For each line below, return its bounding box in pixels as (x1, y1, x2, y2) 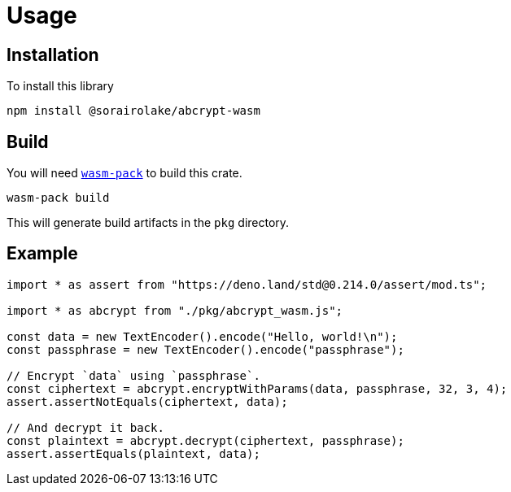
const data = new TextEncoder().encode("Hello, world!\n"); (7, 329, 398, 343)
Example (7, 243, 78, 264)
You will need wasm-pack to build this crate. (7, 166, 242, 181)
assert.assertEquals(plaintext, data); (7, 446, 260, 460)
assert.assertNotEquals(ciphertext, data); (7, 394, 288, 408)
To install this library (7, 79, 114, 94)
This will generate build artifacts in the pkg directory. (7, 216, 290, 230)
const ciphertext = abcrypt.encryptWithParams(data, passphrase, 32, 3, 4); (7, 381, 508, 395)
